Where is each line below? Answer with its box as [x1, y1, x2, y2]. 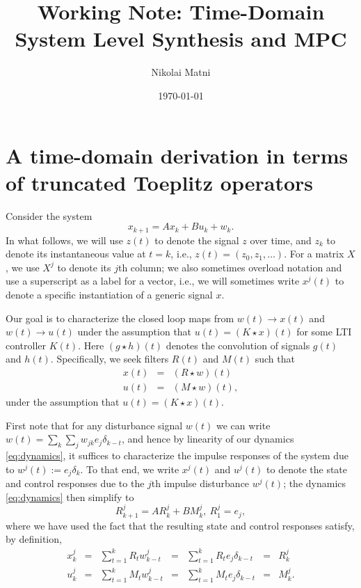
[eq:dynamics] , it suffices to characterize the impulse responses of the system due [6, 448, 349, 463]
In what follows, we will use [6, 232, 123, 247]
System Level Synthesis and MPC [15, 24, 347, 53]
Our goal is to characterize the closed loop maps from [6, 310, 234, 325]
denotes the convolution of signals [166, 337, 310, 352]
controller [6, 337, 47, 352]
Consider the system [6, 208, 93, 223]
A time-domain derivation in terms [6, 141, 348, 169]
